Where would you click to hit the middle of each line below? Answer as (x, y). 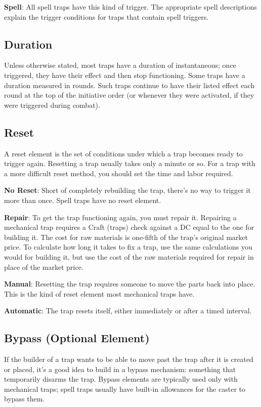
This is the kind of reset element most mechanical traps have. (99, 293)
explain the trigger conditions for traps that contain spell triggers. (106, 16)
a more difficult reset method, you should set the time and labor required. (119, 173)
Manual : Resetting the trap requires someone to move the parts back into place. (130, 284)
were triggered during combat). (52, 105)
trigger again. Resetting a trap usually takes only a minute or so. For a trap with (130, 163)
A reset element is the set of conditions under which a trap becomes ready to (123, 153)
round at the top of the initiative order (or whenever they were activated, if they (129, 95)
